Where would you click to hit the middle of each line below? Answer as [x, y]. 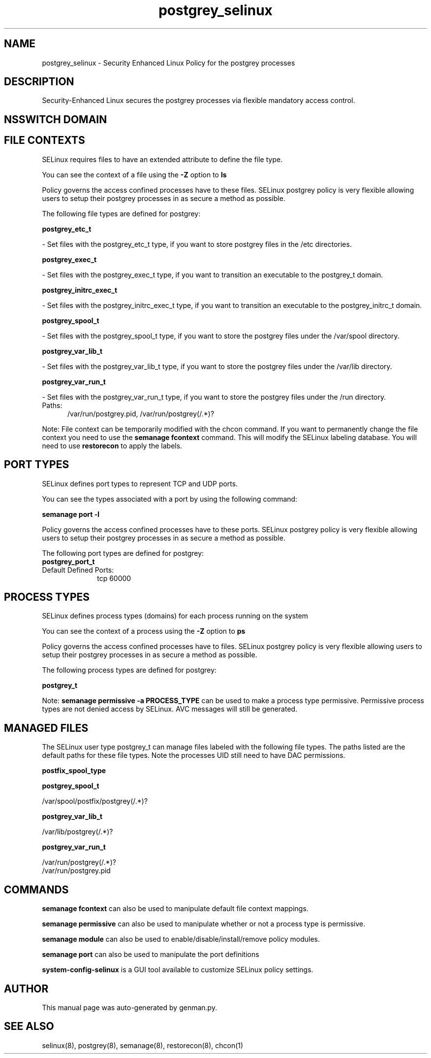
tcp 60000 [114, 578]
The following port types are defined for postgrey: [123, 553]
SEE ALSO [29, 1026]
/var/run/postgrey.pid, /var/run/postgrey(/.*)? [141, 413]
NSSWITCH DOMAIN [56, 119]
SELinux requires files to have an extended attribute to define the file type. [162, 159]
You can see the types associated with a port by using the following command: [170, 499]
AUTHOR [26, 989]
